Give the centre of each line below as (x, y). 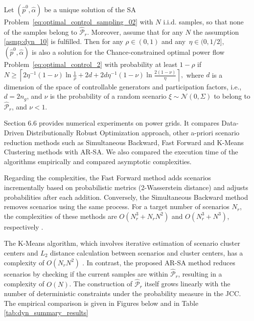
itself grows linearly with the (187, 284)
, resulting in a (200, 273)
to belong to (232, 96)
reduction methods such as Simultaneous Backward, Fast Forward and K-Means (124, 142)
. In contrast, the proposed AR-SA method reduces (159, 262)
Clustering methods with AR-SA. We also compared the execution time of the (121, 152)
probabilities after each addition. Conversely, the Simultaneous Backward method (126, 197)
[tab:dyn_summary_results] (46, 312)
